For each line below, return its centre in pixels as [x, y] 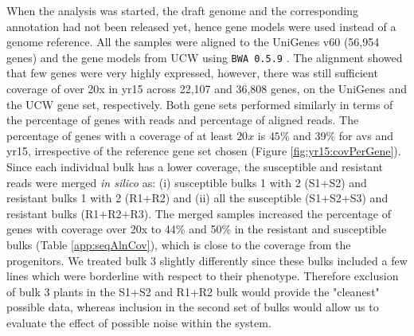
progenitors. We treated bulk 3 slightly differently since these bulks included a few [207, 260]
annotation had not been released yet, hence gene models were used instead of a [201, 26]
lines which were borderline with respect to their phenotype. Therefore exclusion [203, 276]
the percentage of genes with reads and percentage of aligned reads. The [183, 120]
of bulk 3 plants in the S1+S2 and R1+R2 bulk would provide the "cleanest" [193, 291]
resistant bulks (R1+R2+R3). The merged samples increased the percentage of [199, 213]
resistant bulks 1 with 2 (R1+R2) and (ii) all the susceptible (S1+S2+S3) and [197, 198]
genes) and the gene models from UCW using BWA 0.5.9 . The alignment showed [205, 57]
